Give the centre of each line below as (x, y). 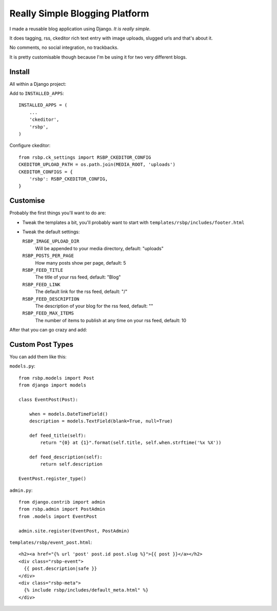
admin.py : (21, 490)
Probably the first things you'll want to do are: (58, 213)
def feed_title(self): (58, 435)
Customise (27, 201)
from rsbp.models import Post (57, 378)
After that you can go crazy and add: (48, 330)
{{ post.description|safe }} (61, 569)
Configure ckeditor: (30, 145)
